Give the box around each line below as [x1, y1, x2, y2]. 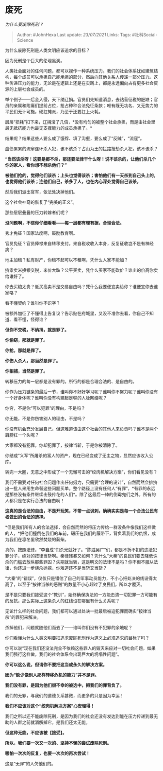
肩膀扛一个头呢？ [5, 432, 39, 438]
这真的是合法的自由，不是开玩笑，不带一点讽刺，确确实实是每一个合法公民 [5, 508, 154, 513]
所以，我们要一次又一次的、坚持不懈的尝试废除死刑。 [5, 740, 112, 746]
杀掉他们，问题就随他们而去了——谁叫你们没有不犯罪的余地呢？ [5, 624, 132, 630]
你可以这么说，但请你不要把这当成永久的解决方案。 [5, 662, 107, 667]
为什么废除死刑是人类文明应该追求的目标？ [5, 47, 90, 53]
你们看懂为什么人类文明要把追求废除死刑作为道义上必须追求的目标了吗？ [5, 635, 149, 641]
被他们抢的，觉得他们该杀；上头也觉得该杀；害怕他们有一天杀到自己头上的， [5, 172, 158, 178]
